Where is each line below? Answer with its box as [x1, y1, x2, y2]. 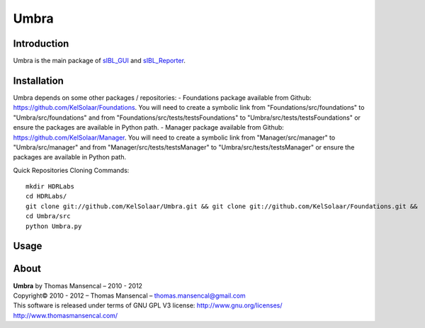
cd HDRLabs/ [25, 192, 67, 200]
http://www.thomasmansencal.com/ [13, 311, 118, 319]
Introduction [13, 38, 69, 50]
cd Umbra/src [25, 213, 71, 220]
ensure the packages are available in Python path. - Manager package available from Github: [13, 123, 285, 132]
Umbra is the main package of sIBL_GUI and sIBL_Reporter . [13, 57, 186, 65]
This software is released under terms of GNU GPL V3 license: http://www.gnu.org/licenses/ [13, 301, 283, 310]
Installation [13, 74, 64, 86]
